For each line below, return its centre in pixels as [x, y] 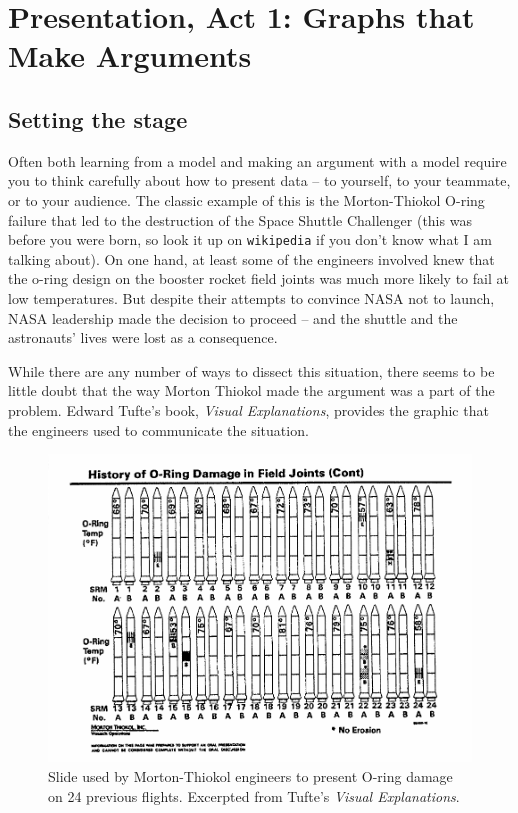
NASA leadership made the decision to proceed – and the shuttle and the [233, 317]
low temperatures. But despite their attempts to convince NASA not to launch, [251, 297]
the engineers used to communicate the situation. [158, 429]
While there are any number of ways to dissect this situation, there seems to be [251, 370]
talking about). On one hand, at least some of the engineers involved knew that [251, 258]
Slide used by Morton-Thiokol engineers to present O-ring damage [250, 776]
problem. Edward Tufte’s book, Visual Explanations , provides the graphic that [248, 409]
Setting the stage [98, 118]
